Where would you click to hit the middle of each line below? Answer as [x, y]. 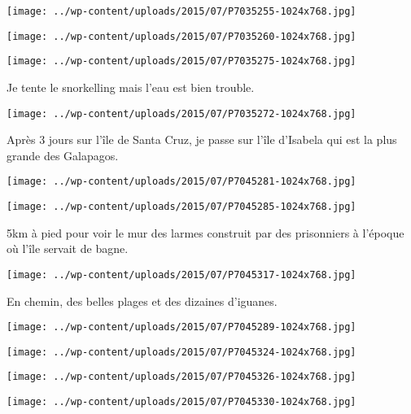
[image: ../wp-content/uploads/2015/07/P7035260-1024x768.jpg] [181, 36]
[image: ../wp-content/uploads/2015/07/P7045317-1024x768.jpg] [181, 275]
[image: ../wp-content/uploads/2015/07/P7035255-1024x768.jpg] [181, 11]
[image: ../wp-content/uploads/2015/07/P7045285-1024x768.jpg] [181, 207]
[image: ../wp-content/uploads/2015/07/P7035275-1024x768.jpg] [181, 61]
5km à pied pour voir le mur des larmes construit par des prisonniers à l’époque [205, 232]
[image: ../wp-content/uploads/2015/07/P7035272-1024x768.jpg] [181, 113]
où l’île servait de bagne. [68, 248]
